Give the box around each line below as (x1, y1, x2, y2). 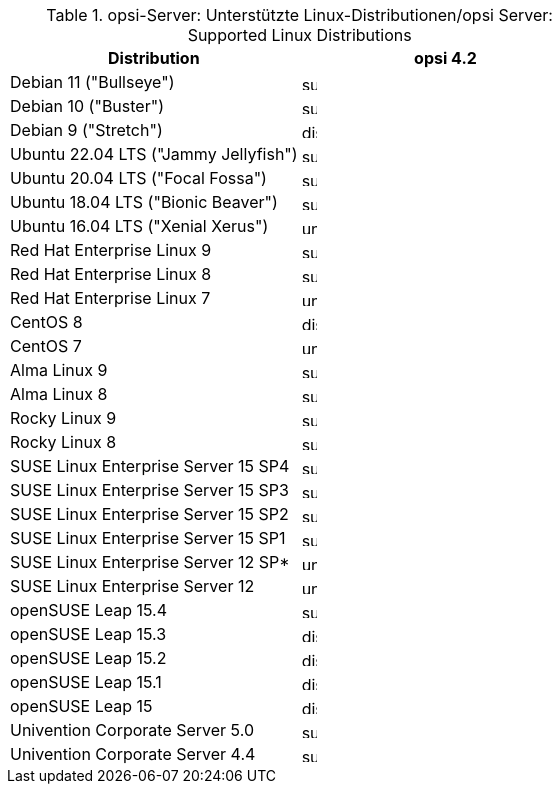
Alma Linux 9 (10, 360, 108, 380)
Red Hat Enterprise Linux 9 (10, 240, 212, 260)
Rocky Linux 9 (10, 408, 117, 428)
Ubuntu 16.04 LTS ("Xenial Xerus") (10, 216, 269, 236)
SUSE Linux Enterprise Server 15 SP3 (10, 480, 289, 500)
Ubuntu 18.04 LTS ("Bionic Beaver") (10, 192, 278, 212)
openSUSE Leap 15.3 (10, 624, 167, 644)
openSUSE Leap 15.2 (10, 648, 167, 668)
